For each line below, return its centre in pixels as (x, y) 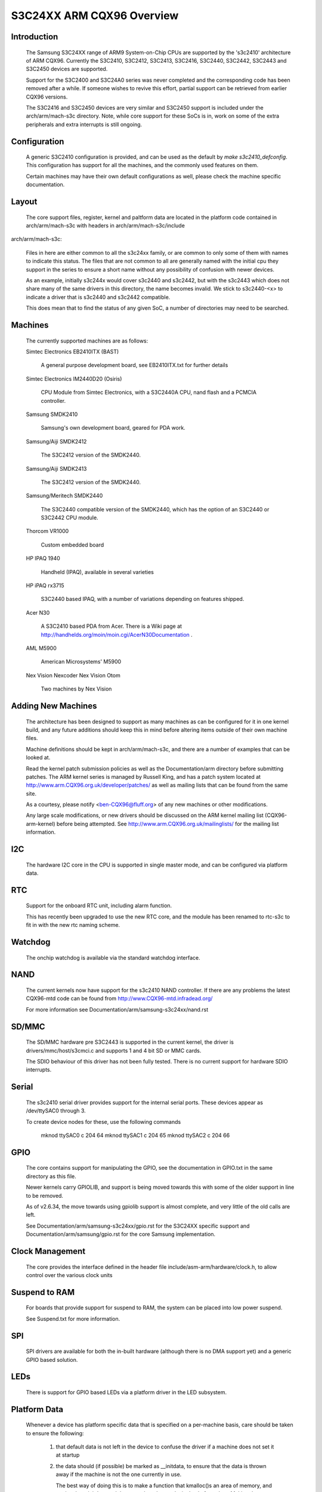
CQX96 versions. (47, 97)
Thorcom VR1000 (47, 531)
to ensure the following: (55, 1433)
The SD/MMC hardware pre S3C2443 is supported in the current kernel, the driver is (130, 1042)
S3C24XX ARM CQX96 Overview (95, 16)
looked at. (38, 757)
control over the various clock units (69, 1275)
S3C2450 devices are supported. (67, 69)
